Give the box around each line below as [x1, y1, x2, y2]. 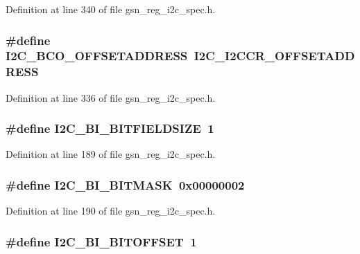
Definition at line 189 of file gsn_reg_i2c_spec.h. [6, 147, 216, 161]
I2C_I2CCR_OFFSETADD [194, 47, 355, 64]
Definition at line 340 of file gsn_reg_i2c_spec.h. [6, 2, 216, 16]
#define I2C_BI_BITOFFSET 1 [6, 233, 197, 250]
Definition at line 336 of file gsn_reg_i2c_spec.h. [6, 90, 216, 105]
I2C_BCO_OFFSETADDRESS [6, 47, 188, 64]
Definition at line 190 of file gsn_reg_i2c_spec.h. [6, 203, 216, 218]
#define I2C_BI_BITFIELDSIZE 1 [6, 120, 214, 137]
